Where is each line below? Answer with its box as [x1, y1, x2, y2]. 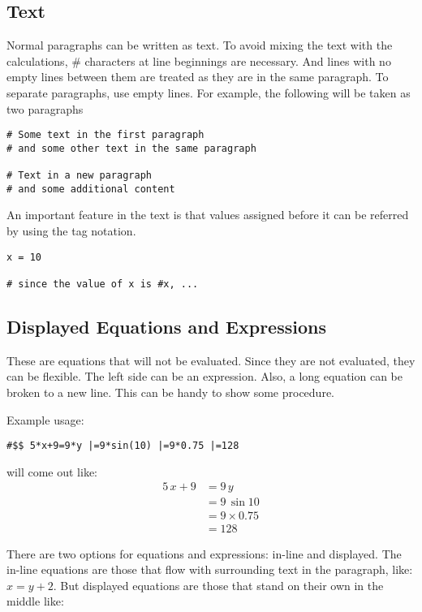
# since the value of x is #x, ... [6, 278, 199, 290]
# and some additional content [6, 183, 175, 195]
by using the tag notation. [6, 222, 136, 239]
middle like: [6, 593, 64, 610]
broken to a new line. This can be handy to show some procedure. [6, 384, 334, 400]
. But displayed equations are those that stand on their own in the [53, 576, 384, 593]
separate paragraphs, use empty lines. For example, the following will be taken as [6, 84, 411, 101]
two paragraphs [6, 100, 84, 117]
